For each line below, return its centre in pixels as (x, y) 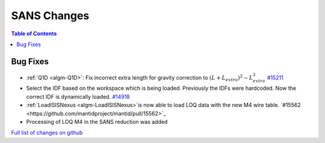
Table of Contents (34, 34)
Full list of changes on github (47, 133)
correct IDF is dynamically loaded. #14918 (78, 96)
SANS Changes (50, 16)
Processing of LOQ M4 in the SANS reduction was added (97, 122)
